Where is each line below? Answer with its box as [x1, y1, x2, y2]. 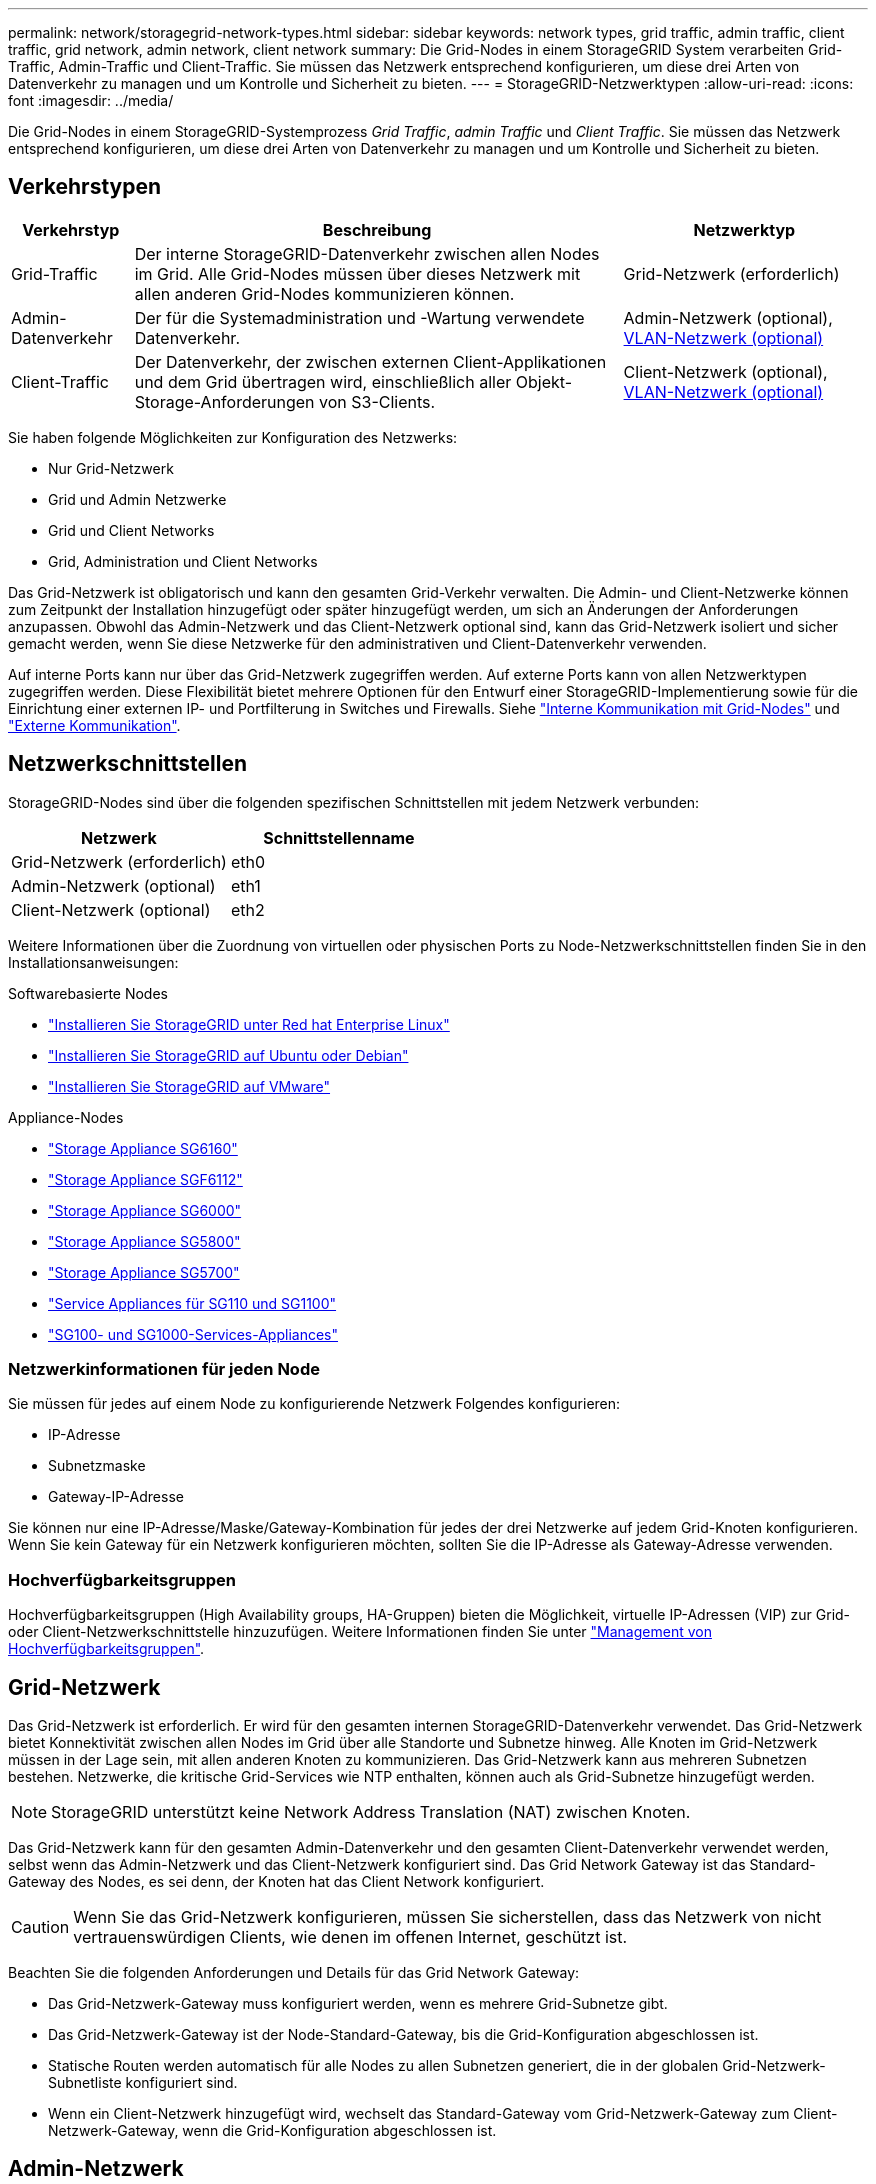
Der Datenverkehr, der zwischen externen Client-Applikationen [134, 351, 607, 372]
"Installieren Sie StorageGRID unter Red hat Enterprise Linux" [48, 1015, 450, 1033]
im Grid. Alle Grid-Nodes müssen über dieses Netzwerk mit [134, 263, 581, 284]
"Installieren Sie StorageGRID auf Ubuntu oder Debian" [48, 1046, 409, 1064]
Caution [11, 1917, 70, 1938]
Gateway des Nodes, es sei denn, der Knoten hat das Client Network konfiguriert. [8, 1873, 545, 1891]
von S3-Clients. [319, 391, 436, 412]
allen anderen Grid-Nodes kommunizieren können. [134, 283, 515, 304]
